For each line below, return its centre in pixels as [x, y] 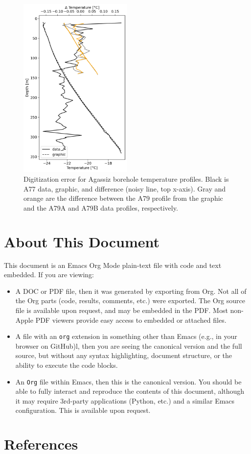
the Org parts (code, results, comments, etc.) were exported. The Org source [130, 300]
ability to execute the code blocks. [67, 365]
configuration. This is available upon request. [83, 410]
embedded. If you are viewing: [49, 275]
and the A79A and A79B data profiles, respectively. [101, 207]
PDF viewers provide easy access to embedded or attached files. [131, 320]
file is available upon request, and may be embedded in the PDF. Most [122, 310]
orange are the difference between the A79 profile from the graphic [123, 198]
